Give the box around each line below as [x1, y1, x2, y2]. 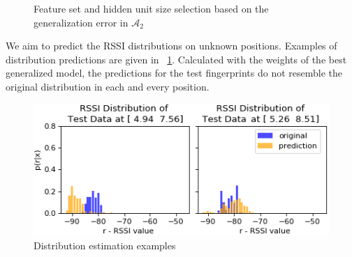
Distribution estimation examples [34, 237, 176, 252]
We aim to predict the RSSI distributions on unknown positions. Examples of [6, 38, 337, 53]
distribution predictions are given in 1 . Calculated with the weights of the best [6, 52, 347, 66]
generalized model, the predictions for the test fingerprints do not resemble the [6, 65, 342, 80]
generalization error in [34, 15, 129, 29]
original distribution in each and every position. [6, 79, 210, 93]
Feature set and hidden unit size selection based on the [34, 1, 269, 15]
